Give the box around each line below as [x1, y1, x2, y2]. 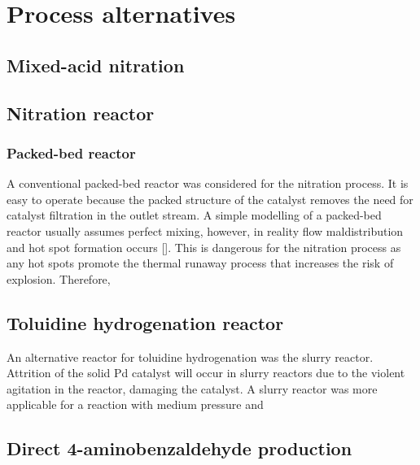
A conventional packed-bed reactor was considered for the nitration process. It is [7, 175, 409, 192]
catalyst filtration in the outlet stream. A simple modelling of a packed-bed [7, 206, 382, 224]
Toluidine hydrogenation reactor [7, 310, 284, 335]
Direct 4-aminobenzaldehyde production [7, 436, 352, 461]
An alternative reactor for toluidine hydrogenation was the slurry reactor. [7, 348, 374, 365]
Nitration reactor [7, 100, 155, 125]
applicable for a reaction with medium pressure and [7, 396, 264, 413]
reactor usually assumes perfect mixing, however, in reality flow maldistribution [7, 222, 404, 239]
